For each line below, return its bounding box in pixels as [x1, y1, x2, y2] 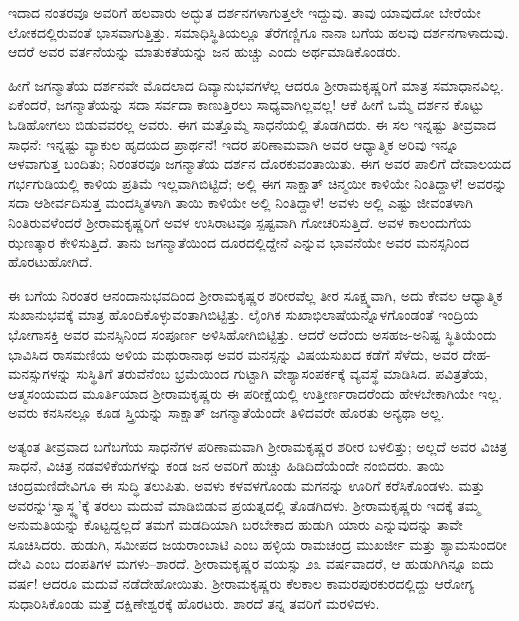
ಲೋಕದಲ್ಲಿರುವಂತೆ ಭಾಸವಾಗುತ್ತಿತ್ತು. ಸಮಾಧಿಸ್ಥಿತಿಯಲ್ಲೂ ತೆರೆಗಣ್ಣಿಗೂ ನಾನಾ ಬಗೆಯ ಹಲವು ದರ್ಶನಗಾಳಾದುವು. [8, 21, 509, 42]
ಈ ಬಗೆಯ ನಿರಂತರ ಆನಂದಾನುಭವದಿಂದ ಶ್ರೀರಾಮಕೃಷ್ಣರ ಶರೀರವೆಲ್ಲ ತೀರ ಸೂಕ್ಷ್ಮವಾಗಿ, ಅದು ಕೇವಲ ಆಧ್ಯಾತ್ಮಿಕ [8, 284, 503, 305]
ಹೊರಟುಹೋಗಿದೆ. [8, 251, 93, 272]
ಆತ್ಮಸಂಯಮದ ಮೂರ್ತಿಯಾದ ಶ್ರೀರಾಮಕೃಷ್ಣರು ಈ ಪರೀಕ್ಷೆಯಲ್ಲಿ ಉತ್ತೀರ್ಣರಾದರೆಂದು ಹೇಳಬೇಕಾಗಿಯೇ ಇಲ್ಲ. [8, 382, 503, 403]
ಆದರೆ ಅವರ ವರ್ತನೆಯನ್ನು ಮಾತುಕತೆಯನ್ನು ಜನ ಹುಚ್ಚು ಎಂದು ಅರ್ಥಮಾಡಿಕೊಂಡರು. [8, 41, 401, 62]
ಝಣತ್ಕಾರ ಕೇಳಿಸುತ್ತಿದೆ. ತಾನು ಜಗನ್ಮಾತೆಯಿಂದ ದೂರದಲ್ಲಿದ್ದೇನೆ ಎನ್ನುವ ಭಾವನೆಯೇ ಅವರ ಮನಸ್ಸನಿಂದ [8, 231, 470, 252]
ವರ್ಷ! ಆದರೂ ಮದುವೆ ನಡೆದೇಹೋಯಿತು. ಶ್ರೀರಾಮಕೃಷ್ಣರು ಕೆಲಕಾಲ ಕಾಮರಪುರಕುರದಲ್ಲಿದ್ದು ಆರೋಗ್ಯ [8, 573, 475, 594]
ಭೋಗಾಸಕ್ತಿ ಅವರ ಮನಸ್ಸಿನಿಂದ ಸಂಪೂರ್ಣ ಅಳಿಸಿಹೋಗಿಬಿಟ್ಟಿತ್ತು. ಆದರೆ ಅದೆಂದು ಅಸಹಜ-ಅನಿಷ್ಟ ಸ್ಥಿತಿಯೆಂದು [8, 323, 497, 344]
